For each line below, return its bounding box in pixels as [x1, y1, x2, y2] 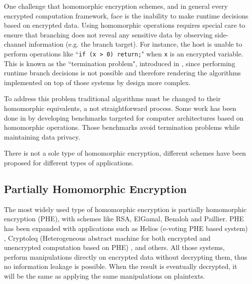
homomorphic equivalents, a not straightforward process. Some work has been [4, 103, 236, 113]
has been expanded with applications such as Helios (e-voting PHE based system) [4, 223, 248, 233]
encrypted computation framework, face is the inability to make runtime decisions [4, 10, 249, 20]
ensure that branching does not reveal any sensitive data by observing [4, 29, 213, 39]
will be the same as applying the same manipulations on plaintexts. [4, 270, 205, 281]
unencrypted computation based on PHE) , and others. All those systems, [4, 242, 225, 252]
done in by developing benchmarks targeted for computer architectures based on [4, 112, 244, 123]
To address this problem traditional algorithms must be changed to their [4, 93, 221, 104]
